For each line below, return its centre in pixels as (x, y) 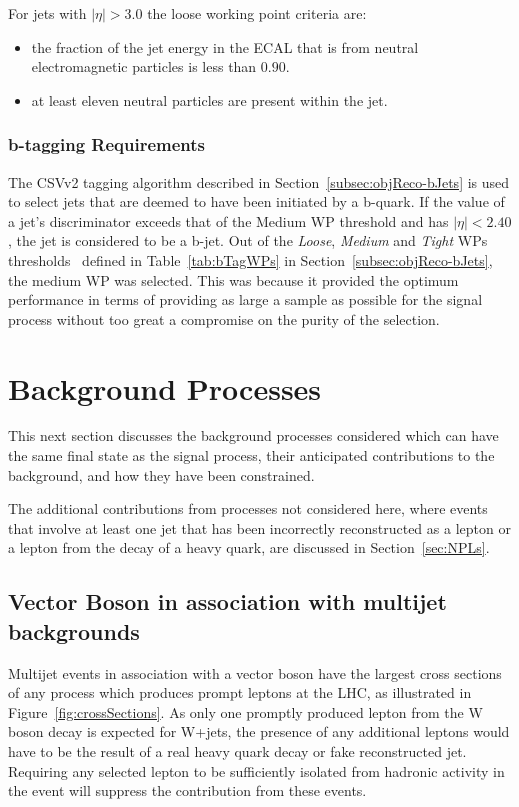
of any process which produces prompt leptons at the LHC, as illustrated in (240, 692)
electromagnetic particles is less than (144, 66)
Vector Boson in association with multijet (227, 601)
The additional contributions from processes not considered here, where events (248, 508)
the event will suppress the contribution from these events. (187, 790)
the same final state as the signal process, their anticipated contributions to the (251, 455)
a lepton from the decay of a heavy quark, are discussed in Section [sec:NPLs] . (249, 547)
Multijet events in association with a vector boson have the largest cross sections (255, 672)
